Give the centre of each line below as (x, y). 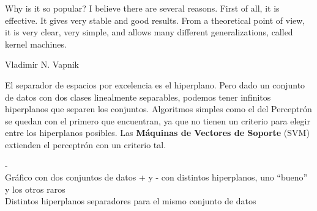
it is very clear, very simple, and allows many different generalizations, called (149, 32)
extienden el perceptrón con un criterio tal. (86, 144)
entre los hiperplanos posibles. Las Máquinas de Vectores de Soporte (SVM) (157, 133)
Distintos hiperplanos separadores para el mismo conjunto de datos (131, 201)
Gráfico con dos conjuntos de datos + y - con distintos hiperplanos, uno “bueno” (156, 177)
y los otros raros (35, 189)
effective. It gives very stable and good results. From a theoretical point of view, (155, 20)
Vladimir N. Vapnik (42, 64)
